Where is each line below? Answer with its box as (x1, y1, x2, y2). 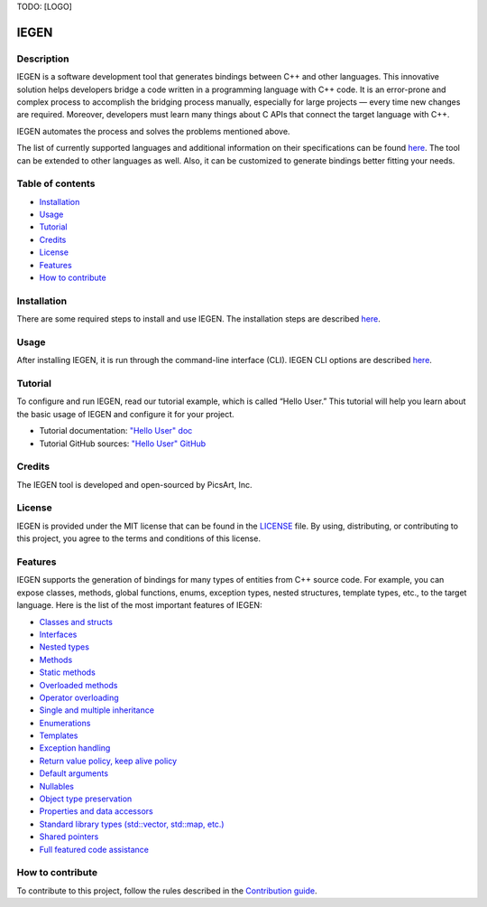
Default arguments (39, 768, 108, 779)
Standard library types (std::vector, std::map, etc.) (39, 818, 225, 829)
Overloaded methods (39, 679, 118, 690)
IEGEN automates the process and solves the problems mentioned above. (16, 126, 290, 136)
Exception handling (39, 743, 111, 753)
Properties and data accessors (39, 806, 153, 817)
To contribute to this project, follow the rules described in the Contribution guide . (16, 885, 317, 896)
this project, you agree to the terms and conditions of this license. (16, 533, 262, 544)
